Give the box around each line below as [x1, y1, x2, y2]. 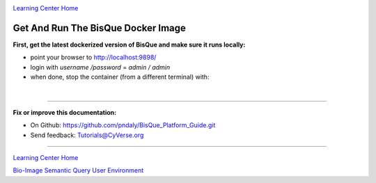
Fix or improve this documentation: [13, 108, 117, 116]
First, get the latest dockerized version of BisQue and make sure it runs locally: [13, 40, 246, 49]
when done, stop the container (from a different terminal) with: [30, 73, 210, 81]
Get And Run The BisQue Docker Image [13, 22, 186, 34]
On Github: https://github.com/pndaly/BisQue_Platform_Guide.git [30, 121, 216, 129]
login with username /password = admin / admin [30, 63, 171, 71]
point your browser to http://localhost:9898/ [30, 53, 157, 62]
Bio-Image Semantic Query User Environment [13, 166, 144, 175]
